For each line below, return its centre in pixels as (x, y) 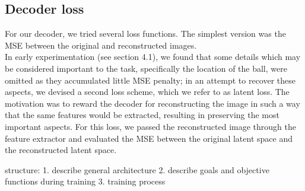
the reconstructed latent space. (61, 150)
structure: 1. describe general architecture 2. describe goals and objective (137, 169)
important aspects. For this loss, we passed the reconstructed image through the (150, 126)
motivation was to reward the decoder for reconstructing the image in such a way (152, 103)
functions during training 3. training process (85, 181)
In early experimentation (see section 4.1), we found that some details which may (153, 57)
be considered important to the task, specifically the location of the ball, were (146, 68)
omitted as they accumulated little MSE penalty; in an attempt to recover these (150, 80)
